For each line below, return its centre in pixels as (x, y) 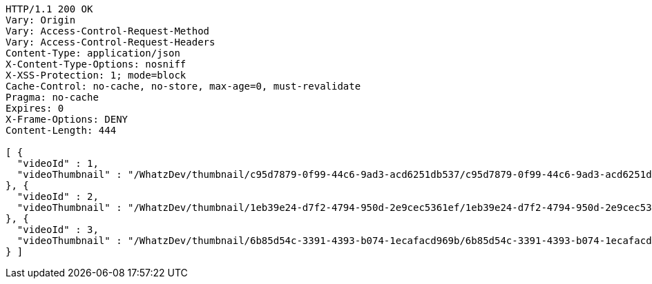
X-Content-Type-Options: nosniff (96, 64)
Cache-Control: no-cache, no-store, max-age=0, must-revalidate (183, 86)
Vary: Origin (41, 20)
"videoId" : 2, (58, 196)
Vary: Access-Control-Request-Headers (111, 42)
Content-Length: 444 (61, 130)
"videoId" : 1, (58, 163)
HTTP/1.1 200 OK (49, 9)
